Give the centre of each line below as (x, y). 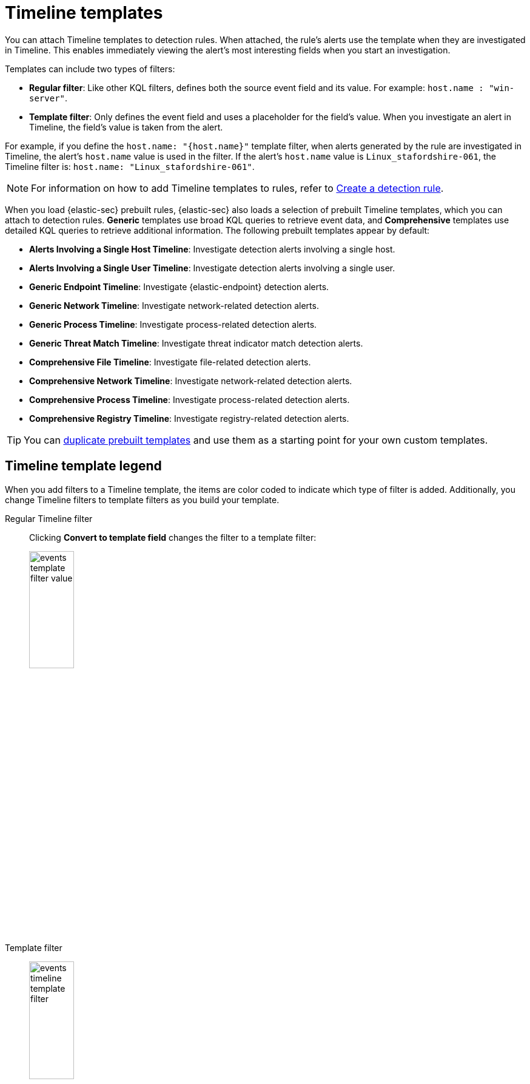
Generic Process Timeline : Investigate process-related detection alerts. (173, 324)
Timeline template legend (83, 466)
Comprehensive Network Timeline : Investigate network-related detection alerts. (191, 381)
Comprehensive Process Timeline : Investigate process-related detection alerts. (190, 399)
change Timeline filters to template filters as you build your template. (142, 500)
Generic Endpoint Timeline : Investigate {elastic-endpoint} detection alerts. (179, 286)
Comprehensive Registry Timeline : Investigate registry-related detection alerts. (189, 418)
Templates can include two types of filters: (90, 69)
